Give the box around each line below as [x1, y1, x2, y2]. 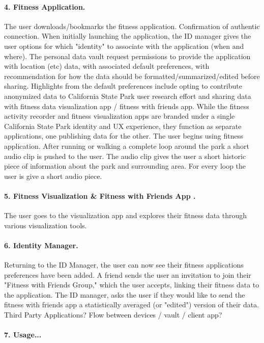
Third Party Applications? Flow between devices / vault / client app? [4, 309, 222, 320]
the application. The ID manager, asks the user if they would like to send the [4, 289, 245, 300]
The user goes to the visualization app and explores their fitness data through [4, 210, 247, 221]
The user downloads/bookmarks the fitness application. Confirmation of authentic [4, 20, 260, 31]
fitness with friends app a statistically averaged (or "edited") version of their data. [4, 299, 259, 310]
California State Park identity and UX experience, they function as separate [4, 120, 242, 131]
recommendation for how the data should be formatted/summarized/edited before [4, 70, 260, 81]
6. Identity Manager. [4, 240, 78, 250]
